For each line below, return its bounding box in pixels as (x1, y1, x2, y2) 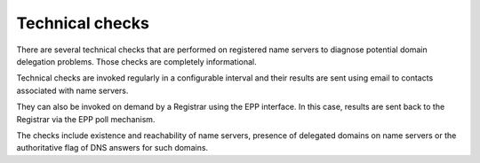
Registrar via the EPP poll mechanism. (16, 113, 156, 124)
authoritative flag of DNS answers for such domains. (16, 143, 209, 153)
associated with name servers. (16, 85, 129, 96)
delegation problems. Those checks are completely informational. (16, 56, 257, 66)
